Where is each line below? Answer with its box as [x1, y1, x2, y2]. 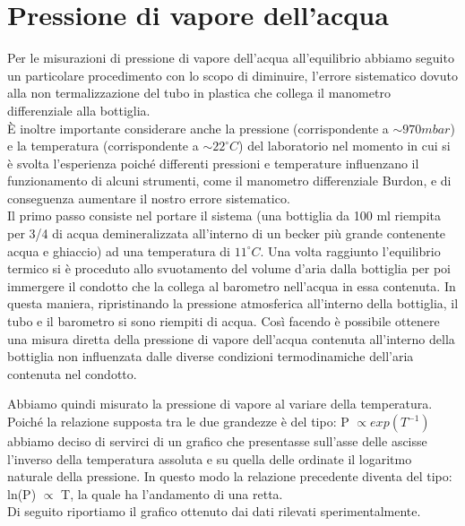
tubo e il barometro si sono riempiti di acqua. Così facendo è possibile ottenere [7, 312, 440, 331]
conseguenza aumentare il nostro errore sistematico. [7, 188, 290, 207]
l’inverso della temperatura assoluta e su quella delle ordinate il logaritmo [7, 449, 412, 468]
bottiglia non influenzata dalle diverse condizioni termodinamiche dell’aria [7, 347, 414, 366]
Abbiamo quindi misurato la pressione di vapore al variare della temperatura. [7, 394, 433, 413]
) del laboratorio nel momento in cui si [238, 136, 451, 155]
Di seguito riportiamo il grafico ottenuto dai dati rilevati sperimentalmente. [7, 502, 421, 521]
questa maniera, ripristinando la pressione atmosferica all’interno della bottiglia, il [7, 294, 459, 313]
